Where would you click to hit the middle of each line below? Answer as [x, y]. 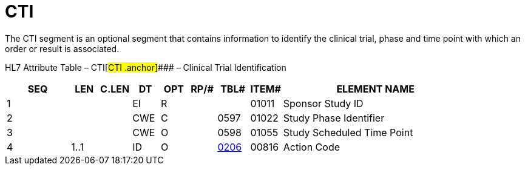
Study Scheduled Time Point [348, 132]
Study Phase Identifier [334, 118]
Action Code [312, 147]
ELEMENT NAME [375, 89]
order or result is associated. [62, 48]
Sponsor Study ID [323, 103]
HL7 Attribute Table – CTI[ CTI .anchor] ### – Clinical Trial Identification [146, 67]
